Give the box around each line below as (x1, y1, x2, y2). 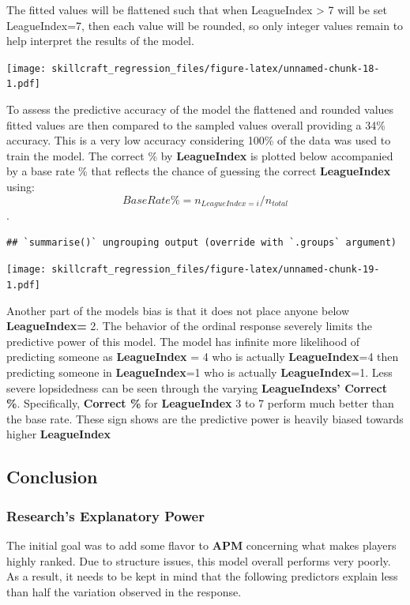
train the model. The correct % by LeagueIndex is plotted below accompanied (6, 147, 393, 163)
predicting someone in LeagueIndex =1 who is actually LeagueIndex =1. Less (6, 363, 393, 380)
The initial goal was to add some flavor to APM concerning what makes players (6, 536, 397, 553)
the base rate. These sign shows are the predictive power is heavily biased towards (6, 410, 404, 427)
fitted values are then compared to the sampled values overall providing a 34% (6, 116, 386, 133)
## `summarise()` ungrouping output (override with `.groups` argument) (6, 236, 397, 248)
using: (6, 178, 35, 195)
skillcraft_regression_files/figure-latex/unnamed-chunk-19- (51, 264, 380, 276)
